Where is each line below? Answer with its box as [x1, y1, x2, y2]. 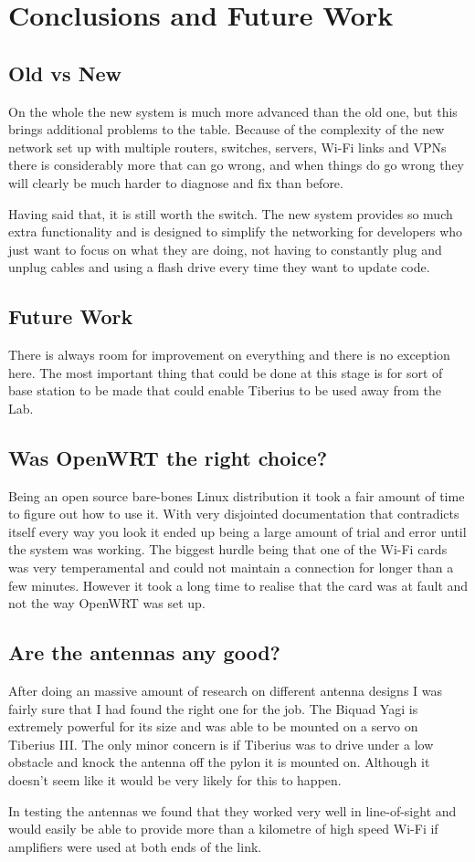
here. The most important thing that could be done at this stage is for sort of [8, 363, 443, 382]
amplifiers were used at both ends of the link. [8, 836, 262, 856]
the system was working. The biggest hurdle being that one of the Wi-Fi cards [8, 540, 448, 559]
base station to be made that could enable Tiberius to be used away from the [8, 381, 442, 400]
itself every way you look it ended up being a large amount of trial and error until [8, 521, 467, 541]
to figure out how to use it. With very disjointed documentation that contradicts [8, 504, 459, 523]
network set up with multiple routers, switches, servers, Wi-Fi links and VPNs [8, 137, 447, 156]
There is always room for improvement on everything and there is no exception [8, 345, 450, 364]
